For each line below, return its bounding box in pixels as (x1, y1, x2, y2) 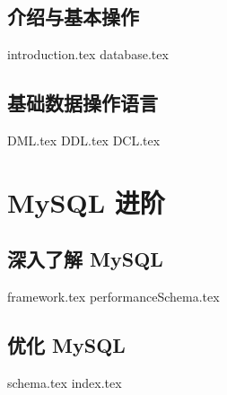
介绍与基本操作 (7, 3, 139, 31)
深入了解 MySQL (7, 245, 163, 273)
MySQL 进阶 (7, 183, 165, 220)
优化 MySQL (7, 331, 126, 359)
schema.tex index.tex (7, 373, 122, 391)
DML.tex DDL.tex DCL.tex (7, 131, 161, 149)
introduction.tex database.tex (7, 45, 169, 64)
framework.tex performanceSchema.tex (7, 287, 220, 306)
